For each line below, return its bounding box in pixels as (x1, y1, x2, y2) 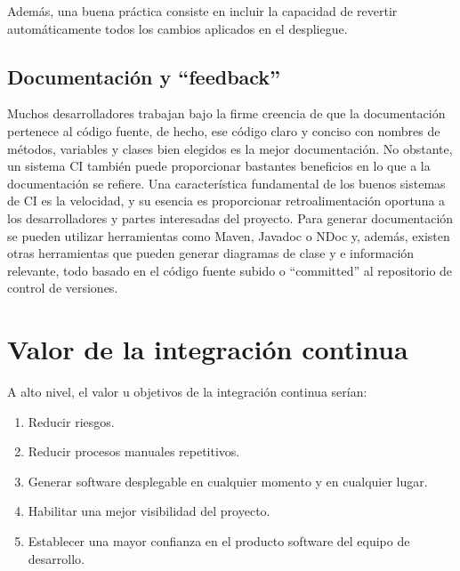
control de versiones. (7, 278, 118, 297)
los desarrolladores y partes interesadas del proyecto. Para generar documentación (7, 208, 454, 227)
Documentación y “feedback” (7, 62, 281, 90)
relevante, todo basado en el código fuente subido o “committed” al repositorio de (7, 261, 453, 279)
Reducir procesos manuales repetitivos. (28, 442, 240, 461)
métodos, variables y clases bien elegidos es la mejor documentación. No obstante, (7, 139, 453, 157)
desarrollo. (28, 549, 85, 567)
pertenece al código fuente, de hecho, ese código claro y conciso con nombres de (7, 121, 440, 140)
